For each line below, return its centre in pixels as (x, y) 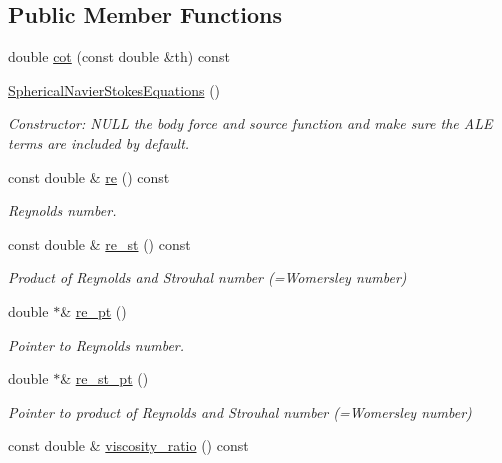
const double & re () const (89, 176)
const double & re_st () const (99, 243)
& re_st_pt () (104, 378)
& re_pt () (93, 310)
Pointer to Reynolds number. (96, 344)
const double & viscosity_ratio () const (128, 445)
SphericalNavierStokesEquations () (114, 89)
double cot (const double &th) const (119, 56)
